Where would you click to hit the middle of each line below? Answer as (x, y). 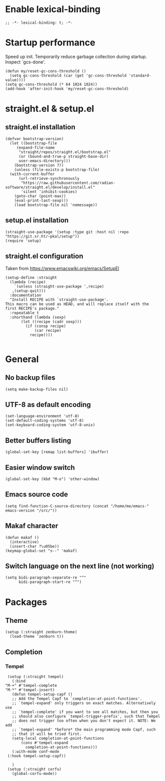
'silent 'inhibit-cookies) (49, 192)
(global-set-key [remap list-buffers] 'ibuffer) (57, 452)
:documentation (26, 295)
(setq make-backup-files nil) (37, 389)
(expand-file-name (36, 148)
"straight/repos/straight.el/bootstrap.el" (65, 152)
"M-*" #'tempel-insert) (30, 690)
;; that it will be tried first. (47, 734)
